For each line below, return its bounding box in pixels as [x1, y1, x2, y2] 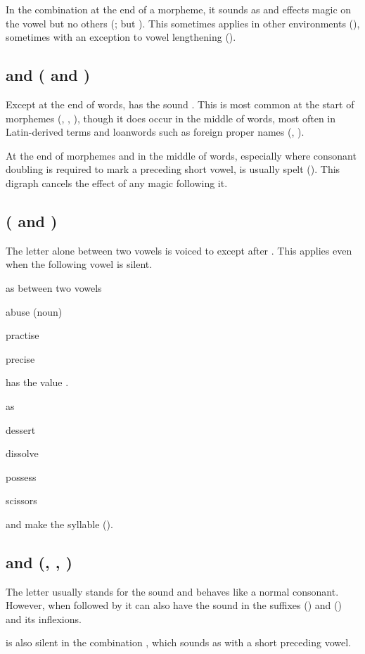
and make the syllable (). [6, 516, 113, 531]
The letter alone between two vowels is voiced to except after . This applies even [6, 243, 352, 257]
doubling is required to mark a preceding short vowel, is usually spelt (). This [6, 162, 340, 177]
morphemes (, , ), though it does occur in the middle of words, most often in [6, 110, 336, 125]
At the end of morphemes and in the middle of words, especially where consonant [6, 148, 357, 162]
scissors [6, 493, 37, 508]
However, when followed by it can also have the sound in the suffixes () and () [6, 598, 342, 613]
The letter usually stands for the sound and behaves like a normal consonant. [6, 584, 339, 598]
